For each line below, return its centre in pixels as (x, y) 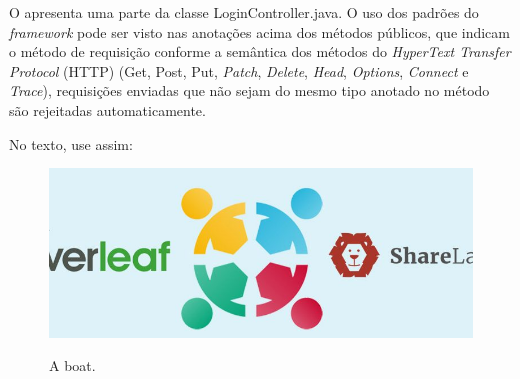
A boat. (72, 365)
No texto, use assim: (71, 143)
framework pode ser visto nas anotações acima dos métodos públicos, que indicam (259, 31)
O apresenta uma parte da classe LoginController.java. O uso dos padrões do (244, 12)
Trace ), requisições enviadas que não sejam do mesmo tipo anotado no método (249, 90)
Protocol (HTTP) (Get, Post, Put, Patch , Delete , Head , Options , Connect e (239, 70)
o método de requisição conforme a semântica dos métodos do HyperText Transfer (260, 51)
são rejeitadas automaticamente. (107, 109)
